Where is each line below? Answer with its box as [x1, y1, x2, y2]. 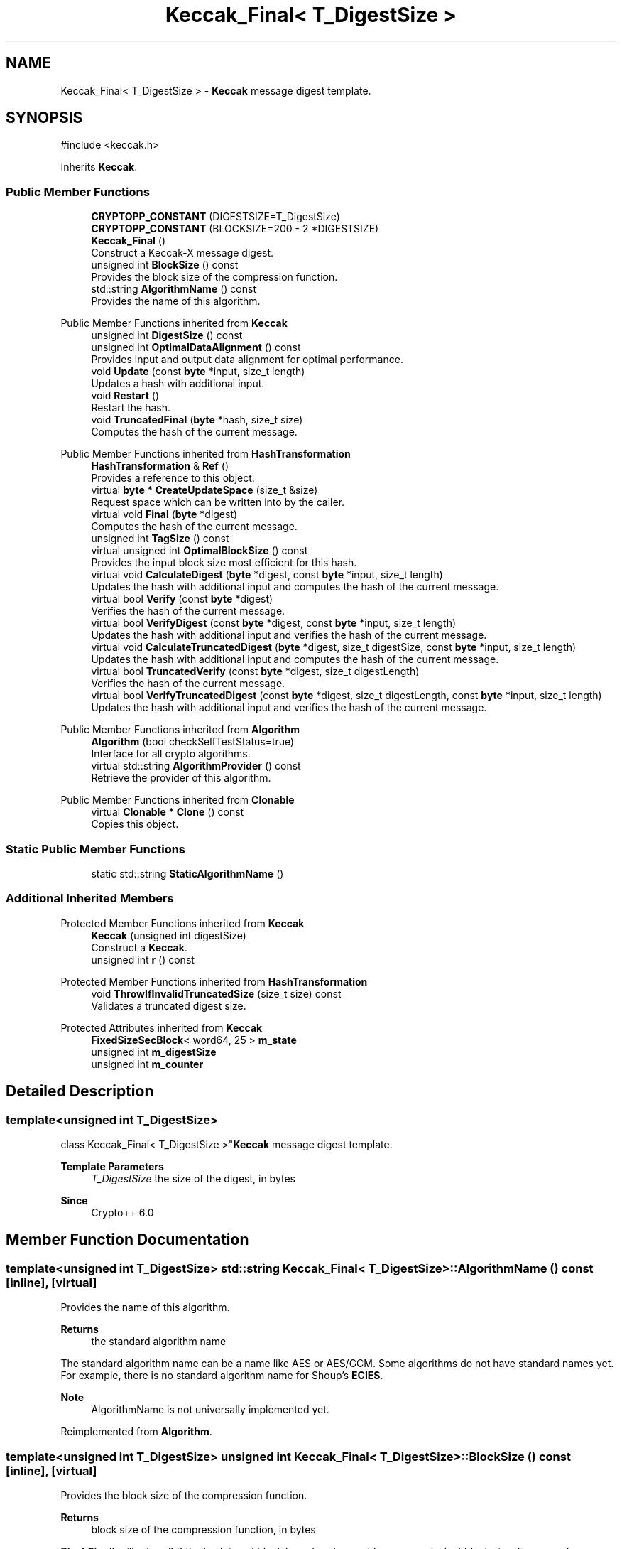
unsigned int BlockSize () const [91, 259, 239, 271]
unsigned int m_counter [91, 1057, 204, 1070]
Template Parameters [60, 1160, 164, 1172]
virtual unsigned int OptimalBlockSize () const [91, 544, 308, 557]
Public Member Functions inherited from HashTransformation [60, 448, 351, 460]
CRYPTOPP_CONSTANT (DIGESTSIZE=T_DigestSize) [91, 210, 340, 223]
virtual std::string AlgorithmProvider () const [91, 760, 301, 772]
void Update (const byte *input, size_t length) [91, 365, 305, 378]
